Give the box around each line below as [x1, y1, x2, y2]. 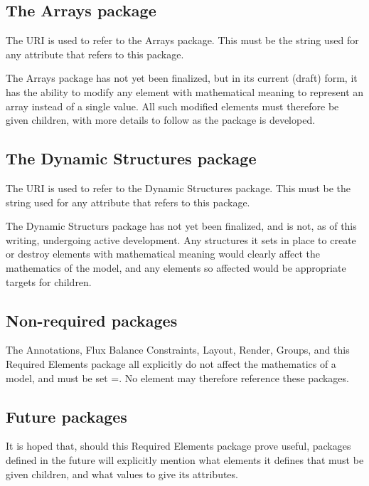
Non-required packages [6, 309, 178, 331]
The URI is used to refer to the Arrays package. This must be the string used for [6, 33, 359, 48]
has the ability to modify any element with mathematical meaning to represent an [6, 84, 364, 99]
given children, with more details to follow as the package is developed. [6, 112, 316, 127]
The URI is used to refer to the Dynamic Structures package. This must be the [6, 180, 351, 195]
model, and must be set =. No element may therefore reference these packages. [6, 370, 349, 385]
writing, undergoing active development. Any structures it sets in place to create [6, 232, 356, 247]
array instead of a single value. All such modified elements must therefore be [6, 98, 339, 113]
